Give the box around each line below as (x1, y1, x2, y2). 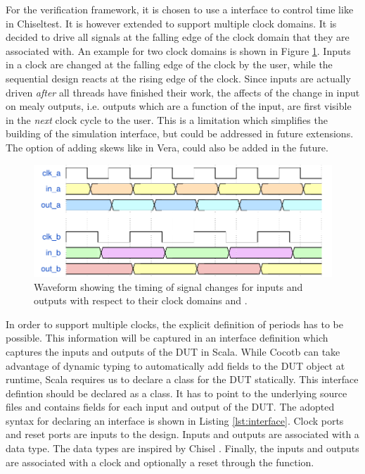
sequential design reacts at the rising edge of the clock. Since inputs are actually (6, 70, 351, 85)
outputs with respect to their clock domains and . (34, 293, 248, 308)
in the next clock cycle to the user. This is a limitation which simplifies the (6, 112, 328, 127)
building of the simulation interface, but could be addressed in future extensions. (6, 126, 354, 141)
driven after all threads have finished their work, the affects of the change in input (6, 85, 360, 99)
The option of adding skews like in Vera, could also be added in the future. (6, 139, 328, 154)
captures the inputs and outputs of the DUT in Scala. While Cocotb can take (6, 344, 340, 358)
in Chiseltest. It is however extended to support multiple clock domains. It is (6, 15, 337, 30)
